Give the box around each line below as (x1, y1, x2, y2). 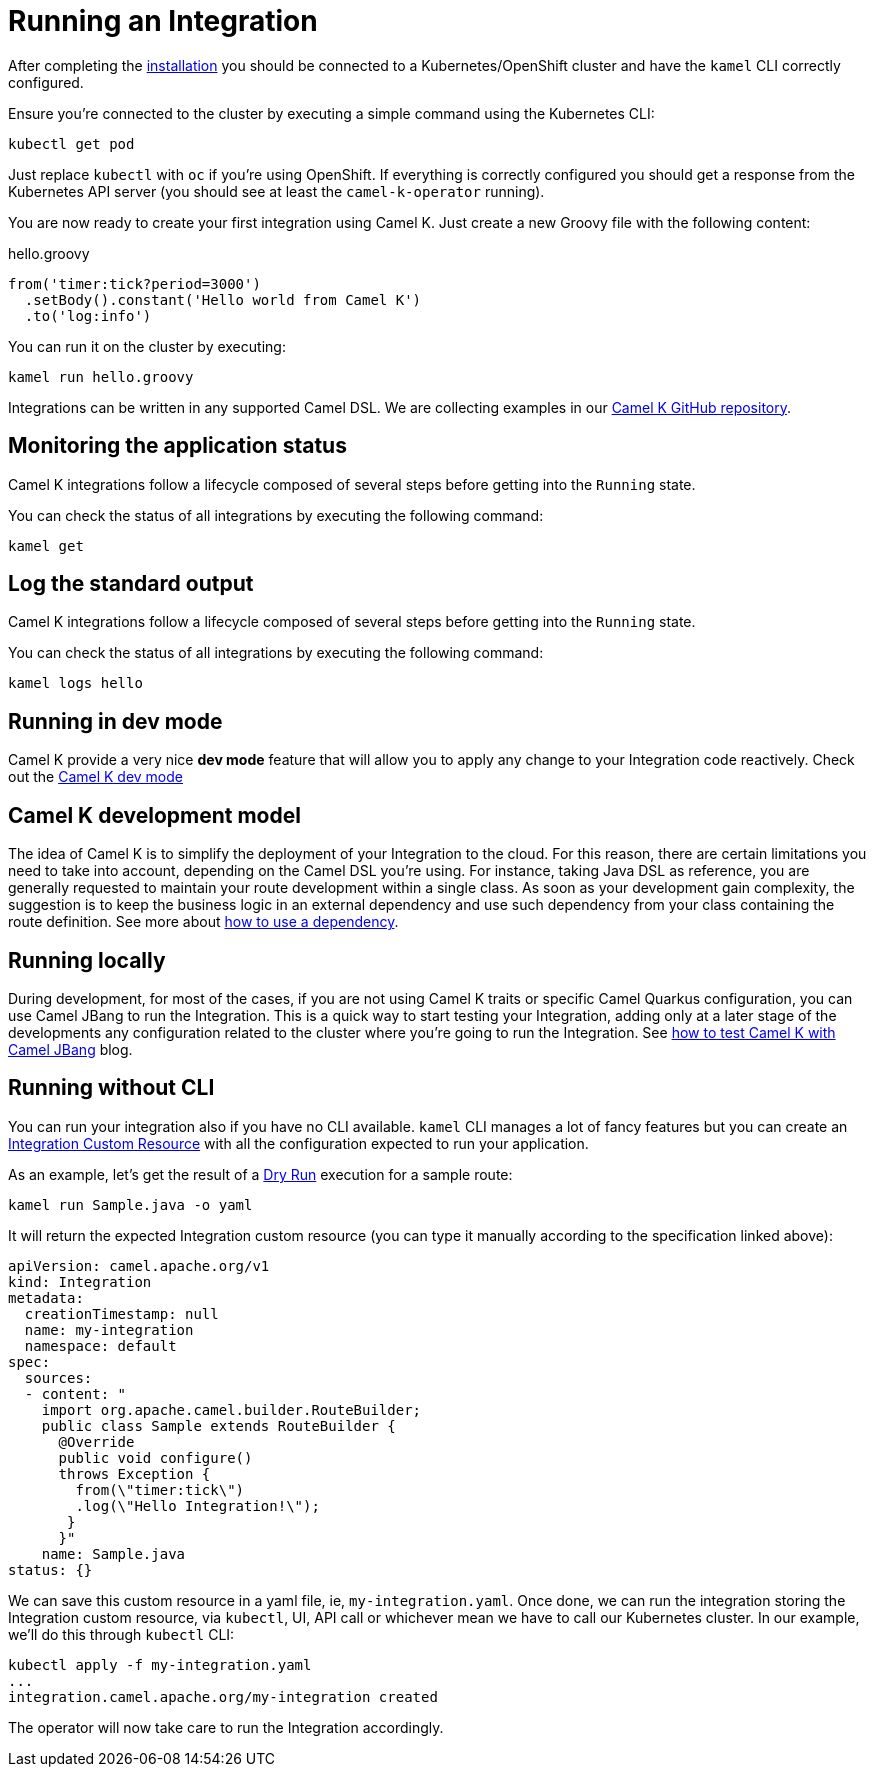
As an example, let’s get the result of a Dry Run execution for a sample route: (8, 1165, 513, 1183)
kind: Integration (8, 1273, 152, 1290)
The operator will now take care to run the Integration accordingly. (8, 1718, 444, 1736)
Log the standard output (8, 571, 254, 597)
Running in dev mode (8, 708, 223, 734)
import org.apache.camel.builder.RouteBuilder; (41, 1401, 422, 1418)
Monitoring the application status (8, 433, 347, 459)
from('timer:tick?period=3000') (8, 275, 261, 292)
